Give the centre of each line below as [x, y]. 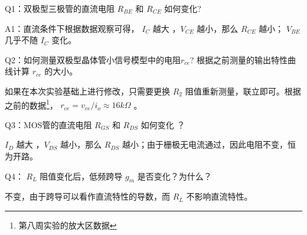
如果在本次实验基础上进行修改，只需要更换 [87, 91]
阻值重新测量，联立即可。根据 [243, 91]
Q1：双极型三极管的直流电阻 [60, 8]
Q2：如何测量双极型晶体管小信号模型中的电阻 [93, 59]
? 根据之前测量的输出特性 [239, 59]
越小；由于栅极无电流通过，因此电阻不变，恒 [209, 144]
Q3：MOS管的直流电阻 [48, 124]
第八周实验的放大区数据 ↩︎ [68, 225]
